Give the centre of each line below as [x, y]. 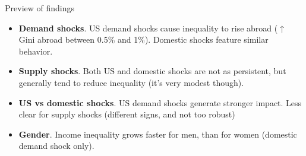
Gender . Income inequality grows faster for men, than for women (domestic [158, 134]
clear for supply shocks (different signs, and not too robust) [127, 114]
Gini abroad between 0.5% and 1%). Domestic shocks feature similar [143, 39]
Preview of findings [40, 8]
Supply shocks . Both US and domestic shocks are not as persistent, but [152, 71]
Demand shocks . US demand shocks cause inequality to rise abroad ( [148, 28]
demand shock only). [56, 146]
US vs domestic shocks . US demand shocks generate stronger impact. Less [160, 102]
